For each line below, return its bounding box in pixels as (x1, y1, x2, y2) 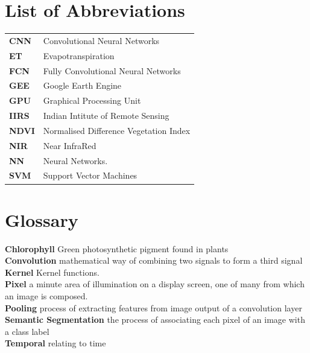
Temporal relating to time (5, 337, 106, 349)
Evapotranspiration (43, 49, 115, 62)
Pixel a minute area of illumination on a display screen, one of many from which (5, 278, 305, 290)
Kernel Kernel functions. (5, 266, 100, 278)
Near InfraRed (43, 139, 96, 151)
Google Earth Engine (43, 79, 122, 92)
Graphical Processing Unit (43, 94, 141, 107)
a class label (5, 325, 49, 337)
